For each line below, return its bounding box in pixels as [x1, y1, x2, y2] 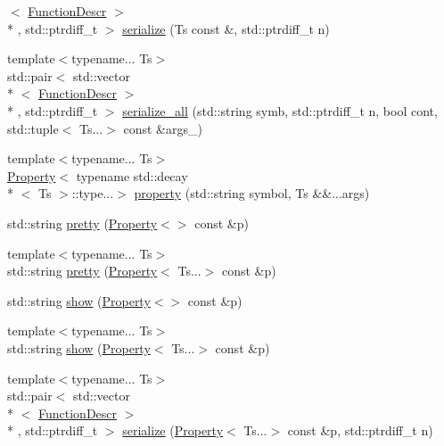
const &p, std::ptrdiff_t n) [287, 421, 433, 440]
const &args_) [123, 119, 202, 137]
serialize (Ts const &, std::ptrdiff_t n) [122, 19, 330, 37]
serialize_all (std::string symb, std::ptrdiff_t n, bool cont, [122, 101, 438, 120]
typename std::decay [76, 166, 188, 185]
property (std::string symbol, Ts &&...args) [134, 184, 370, 202]
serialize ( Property [122, 421, 224, 440]
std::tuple [7, 119, 59, 137]
